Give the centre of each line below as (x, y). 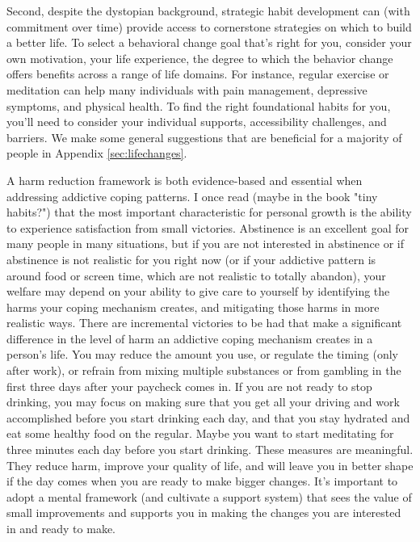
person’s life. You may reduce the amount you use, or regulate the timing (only (202, 354)
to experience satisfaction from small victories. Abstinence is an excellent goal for (208, 227)
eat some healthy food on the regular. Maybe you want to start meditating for (200, 433)
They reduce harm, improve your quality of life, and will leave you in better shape (210, 465)
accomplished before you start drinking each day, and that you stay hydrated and (208, 417)
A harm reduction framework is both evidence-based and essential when (185, 180)
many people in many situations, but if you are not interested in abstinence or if (206, 244)
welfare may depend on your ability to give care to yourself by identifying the (198, 291)
